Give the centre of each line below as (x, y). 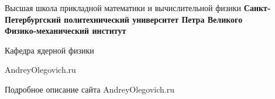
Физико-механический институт (66, 31)
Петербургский (33, 19)
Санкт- (257, 8)
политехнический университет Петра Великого (153, 19)
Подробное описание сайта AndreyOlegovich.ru (90, 89)
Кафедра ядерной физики (49, 50)
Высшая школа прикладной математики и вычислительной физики (123, 8)
